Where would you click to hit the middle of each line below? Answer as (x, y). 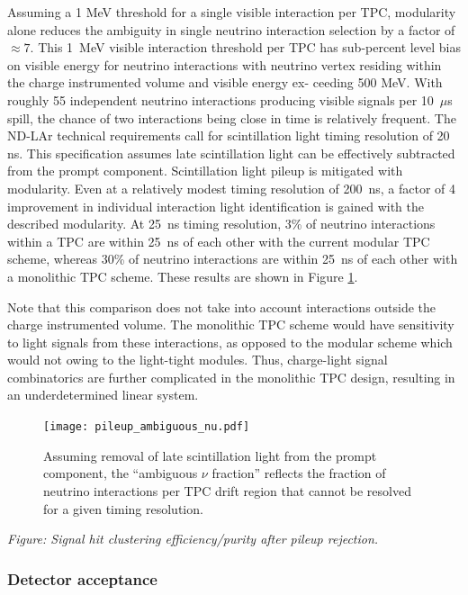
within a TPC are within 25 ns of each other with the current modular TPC (219, 241)
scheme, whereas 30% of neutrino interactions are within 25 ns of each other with (233, 259)
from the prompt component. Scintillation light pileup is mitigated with (205, 171)
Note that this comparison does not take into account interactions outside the (222, 307)
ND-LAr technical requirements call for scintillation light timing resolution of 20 (229, 135)
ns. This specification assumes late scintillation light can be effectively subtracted (231, 153)
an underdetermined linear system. (103, 395)
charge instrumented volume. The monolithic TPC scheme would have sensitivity (231, 325)
